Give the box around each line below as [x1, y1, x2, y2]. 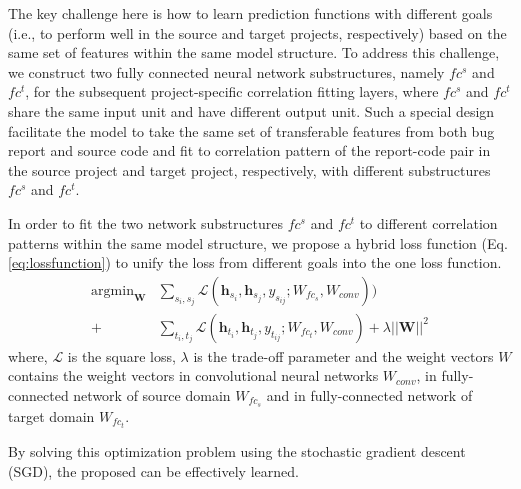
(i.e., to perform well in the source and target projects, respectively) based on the [8, 22, 507, 43]
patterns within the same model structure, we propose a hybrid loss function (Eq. [8, 232, 508, 253]
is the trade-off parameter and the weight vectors [193, 345, 494, 366]
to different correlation [359, 212, 498, 233]
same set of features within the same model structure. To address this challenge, [8, 42, 500, 63]
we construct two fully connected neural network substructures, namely [8, 61, 445, 82]
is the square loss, [67, 345, 176, 366]
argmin [91, 283, 134, 298]
